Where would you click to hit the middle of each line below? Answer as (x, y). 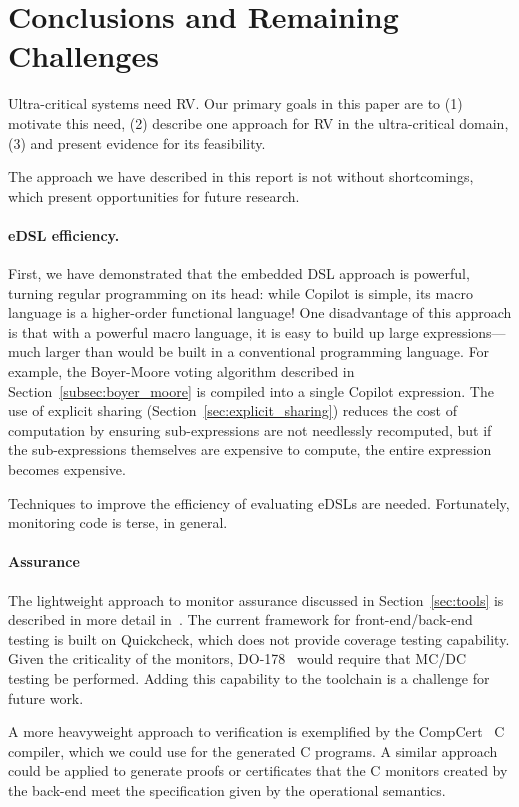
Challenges (83, 55)
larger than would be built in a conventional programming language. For (267, 351)
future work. (46, 697)
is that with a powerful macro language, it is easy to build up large (213, 331)
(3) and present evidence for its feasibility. (137, 142)
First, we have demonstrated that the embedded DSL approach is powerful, (239, 273)
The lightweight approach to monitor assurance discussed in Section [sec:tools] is (256, 599)
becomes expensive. (67, 469)
